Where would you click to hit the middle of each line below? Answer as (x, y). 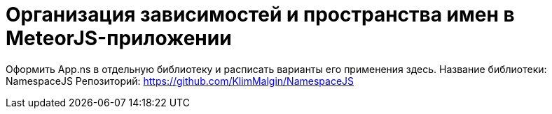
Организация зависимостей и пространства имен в (260, 15)
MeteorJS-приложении (119, 38)
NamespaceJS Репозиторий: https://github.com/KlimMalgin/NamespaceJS (180, 81)
